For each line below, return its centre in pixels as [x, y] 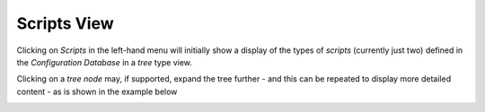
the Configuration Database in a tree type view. [105, 62]
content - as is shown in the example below [97, 91]
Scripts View [65, 23]
